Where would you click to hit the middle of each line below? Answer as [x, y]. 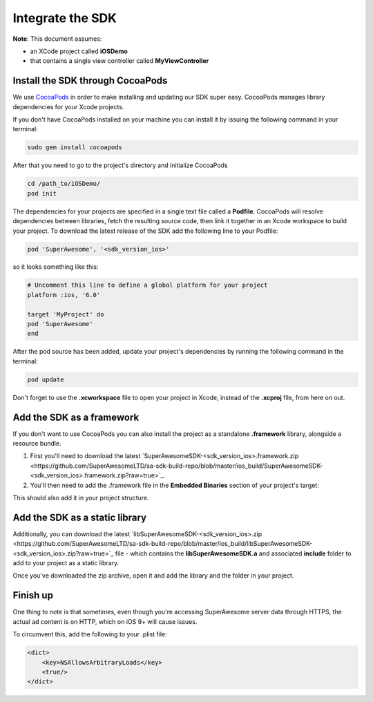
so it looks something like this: [56, 267]
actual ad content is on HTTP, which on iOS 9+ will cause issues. [105, 621]
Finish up [33, 595]
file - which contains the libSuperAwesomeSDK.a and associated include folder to [233, 553]
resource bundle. [37, 444]
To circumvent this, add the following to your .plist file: [90, 634]
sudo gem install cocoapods [75, 148]
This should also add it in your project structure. [81, 498]
